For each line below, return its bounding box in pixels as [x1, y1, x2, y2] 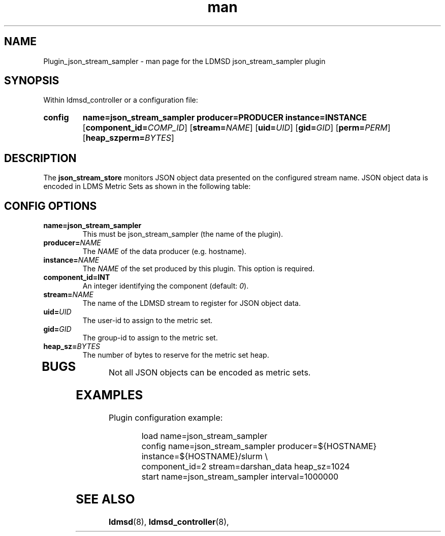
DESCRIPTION [4, 151, 77, 165]
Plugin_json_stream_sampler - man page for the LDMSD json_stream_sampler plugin [43, 56, 326, 66]
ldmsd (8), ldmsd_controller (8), [109, 516, 229, 527]
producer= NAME [43, 238, 101, 247]
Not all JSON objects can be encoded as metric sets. [109, 367, 311, 378]
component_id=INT [43, 273, 110, 282]
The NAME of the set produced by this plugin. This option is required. [82, 264, 315, 273]
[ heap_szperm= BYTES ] [82, 133, 174, 143]
